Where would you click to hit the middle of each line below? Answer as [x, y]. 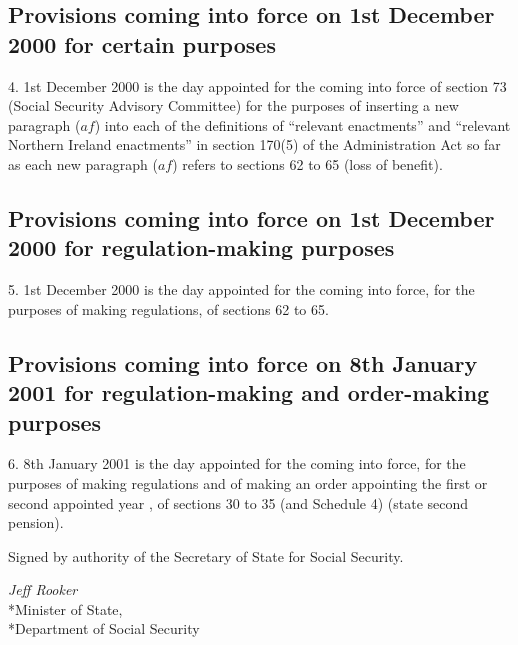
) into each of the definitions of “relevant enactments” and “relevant [302, 124]
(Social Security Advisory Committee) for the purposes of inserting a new [233, 105]
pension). [36, 522]
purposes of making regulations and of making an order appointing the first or [248, 482]
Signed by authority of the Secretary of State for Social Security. [206, 555]
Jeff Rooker [43, 589]
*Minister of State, [65, 608]
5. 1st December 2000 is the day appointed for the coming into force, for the [241, 289]
